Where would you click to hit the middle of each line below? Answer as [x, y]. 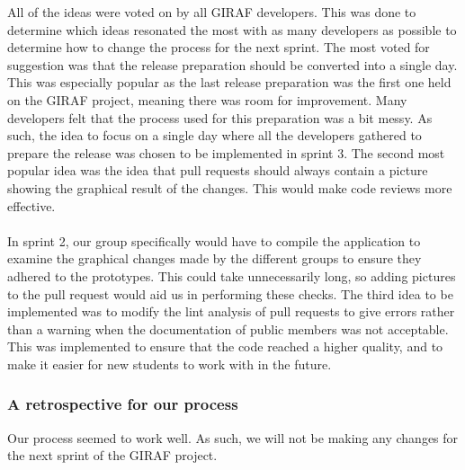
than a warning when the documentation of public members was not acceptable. [228, 328]
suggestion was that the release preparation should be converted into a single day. [232, 64]
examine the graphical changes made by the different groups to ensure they [215, 258]
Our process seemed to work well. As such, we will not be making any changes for [233, 437]
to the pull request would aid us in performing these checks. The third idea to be [230, 293]
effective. [31, 205]
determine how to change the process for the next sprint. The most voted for [219, 47]
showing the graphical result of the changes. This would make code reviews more [230, 187]
